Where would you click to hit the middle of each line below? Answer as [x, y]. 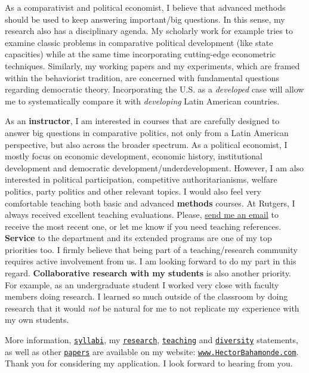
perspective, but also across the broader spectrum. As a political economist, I [146, 144]
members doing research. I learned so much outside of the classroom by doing [146, 296]
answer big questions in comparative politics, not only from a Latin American [147, 132]
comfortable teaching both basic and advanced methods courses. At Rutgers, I [150, 203]
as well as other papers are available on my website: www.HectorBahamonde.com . [152, 351]
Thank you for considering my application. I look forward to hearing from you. [149, 363]
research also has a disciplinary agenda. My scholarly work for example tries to [149, 31]
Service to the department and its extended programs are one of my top [138, 238]
